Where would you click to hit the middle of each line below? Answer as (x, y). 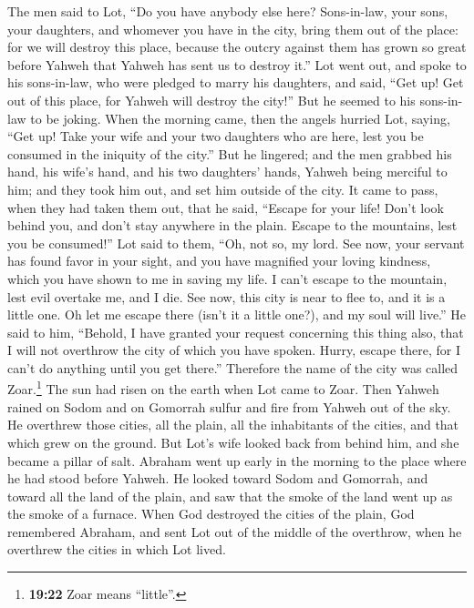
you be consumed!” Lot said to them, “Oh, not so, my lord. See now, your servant (236, 243)
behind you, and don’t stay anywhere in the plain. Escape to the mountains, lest (232, 225)
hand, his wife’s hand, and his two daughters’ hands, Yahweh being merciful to (227, 172)
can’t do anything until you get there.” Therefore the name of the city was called (233, 367)
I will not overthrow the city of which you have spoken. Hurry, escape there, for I (234, 350)
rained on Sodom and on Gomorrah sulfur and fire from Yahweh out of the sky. (229, 406)
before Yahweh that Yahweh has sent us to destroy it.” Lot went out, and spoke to (237, 64)
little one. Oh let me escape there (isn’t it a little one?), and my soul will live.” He (237, 314)
